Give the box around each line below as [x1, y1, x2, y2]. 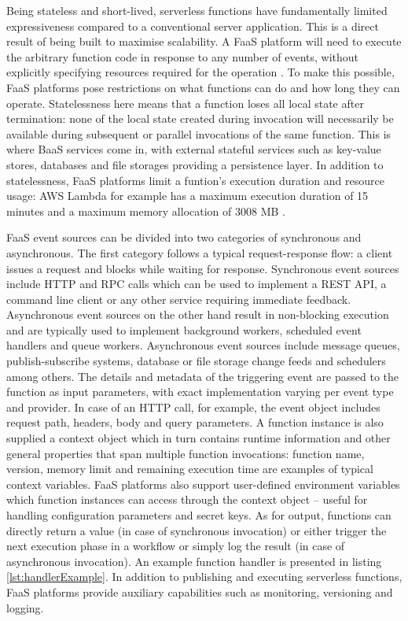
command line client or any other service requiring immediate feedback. [6, 290, 351, 307]
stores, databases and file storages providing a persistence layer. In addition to [6, 156, 384, 172]
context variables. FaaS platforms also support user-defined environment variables [6, 475, 400, 492]
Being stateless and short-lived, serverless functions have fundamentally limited [6, 2, 388, 18]
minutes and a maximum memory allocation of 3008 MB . [6, 202, 285, 219]
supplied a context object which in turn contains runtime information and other [6, 430, 391, 446]
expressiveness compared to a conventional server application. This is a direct [6, 17, 379, 34]
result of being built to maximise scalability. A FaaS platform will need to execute [6, 33, 402, 50]
